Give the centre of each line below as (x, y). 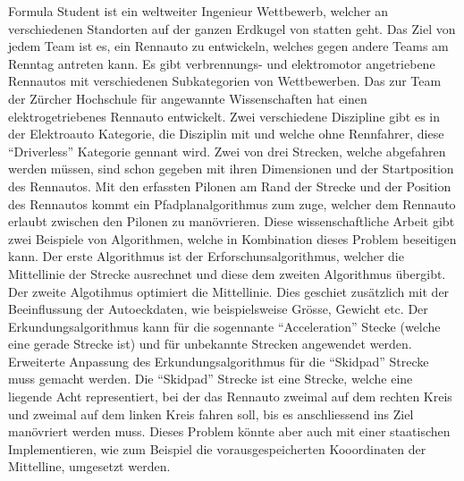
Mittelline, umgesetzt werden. (89, 466)
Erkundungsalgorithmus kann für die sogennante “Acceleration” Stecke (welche (224, 326)
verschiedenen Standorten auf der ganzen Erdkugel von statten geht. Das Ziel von (232, 28)
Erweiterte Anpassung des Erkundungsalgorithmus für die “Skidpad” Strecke (219, 361)
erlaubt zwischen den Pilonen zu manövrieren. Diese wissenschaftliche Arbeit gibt (232, 221)
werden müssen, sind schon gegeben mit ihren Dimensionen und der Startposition (231, 169)
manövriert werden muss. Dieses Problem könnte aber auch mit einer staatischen (229, 431)
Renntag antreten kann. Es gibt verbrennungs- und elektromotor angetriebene (222, 63)
